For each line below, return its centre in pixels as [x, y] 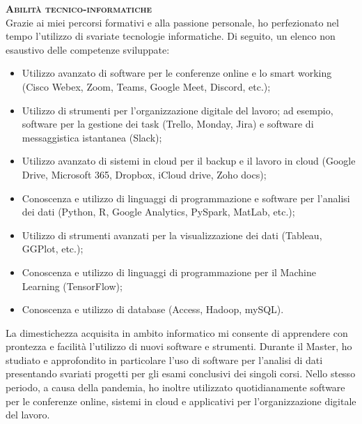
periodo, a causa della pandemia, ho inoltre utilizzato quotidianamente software [175, 387]
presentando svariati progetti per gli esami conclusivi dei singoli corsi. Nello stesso [181, 373]
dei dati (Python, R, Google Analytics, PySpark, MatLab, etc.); [158, 212]
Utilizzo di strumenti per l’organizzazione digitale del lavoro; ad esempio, [178, 110]
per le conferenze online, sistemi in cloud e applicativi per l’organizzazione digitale [181, 401]
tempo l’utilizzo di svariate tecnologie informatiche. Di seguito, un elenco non [171, 36]
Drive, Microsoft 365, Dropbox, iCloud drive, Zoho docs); [144, 174]
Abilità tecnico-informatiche [79, 8]
